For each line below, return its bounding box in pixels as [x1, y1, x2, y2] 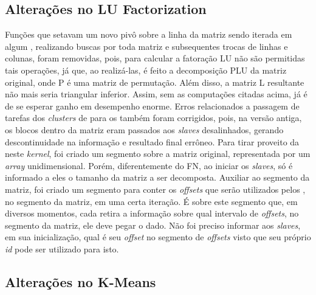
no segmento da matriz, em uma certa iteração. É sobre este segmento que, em [5, 195, 298, 207]
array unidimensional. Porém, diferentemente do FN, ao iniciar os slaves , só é [5, 159, 293, 172]
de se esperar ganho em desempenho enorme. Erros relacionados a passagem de [5, 99, 300, 112]
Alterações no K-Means [5, 272, 156, 291]
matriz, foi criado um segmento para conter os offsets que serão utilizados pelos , [5, 182, 306, 195]
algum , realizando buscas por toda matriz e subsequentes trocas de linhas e [5, 40, 288, 52]
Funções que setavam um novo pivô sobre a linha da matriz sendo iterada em [5, 28, 292, 41]
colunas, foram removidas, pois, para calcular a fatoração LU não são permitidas [5, 52, 305, 64]
